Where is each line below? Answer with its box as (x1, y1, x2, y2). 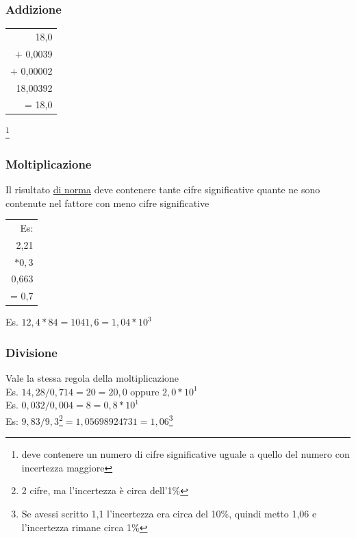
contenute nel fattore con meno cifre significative (5, 195, 209, 210)
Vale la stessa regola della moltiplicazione (5, 371, 179, 385)
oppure (130, 384, 160, 398)
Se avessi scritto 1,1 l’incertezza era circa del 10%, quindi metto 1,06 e (21, 506, 317, 520)
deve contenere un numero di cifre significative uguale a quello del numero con (21, 447, 350, 461)
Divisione (5, 343, 58, 360)
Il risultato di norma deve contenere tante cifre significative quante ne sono (5, 182, 320, 196)
